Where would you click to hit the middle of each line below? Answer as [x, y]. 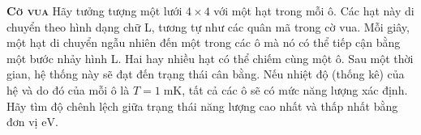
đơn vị [22, 122]
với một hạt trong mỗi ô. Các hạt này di [314, 11]
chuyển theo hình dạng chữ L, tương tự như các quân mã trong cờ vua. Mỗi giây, [208, 26]
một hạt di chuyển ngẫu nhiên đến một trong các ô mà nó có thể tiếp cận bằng [204, 42]
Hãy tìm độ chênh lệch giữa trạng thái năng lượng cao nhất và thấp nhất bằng [202, 105]
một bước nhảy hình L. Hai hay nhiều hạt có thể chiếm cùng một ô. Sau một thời [210, 58]
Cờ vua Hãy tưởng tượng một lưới [95, 11]
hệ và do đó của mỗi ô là [68, 89]
